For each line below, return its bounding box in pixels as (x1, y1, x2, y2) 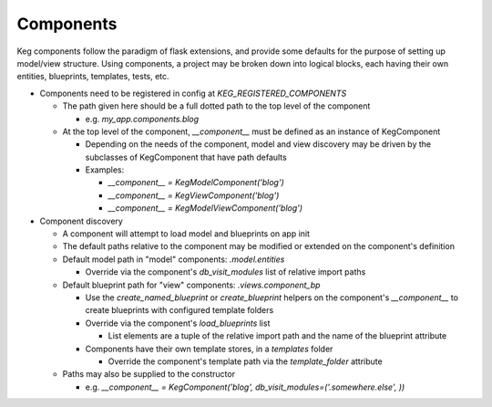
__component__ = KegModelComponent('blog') (108, 177, 284, 188)
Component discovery (39, 215, 123, 226)
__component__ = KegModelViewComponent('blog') (108, 203, 303, 214)
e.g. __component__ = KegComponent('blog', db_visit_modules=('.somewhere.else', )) (85, 381, 405, 392)
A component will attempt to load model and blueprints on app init (62, 228, 310, 239)
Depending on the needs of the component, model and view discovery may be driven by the (85, 139, 432, 150)
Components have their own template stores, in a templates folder (85, 343, 333, 354)
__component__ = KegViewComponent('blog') (108, 190, 280, 201)
